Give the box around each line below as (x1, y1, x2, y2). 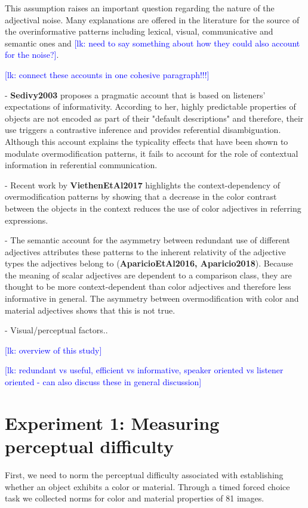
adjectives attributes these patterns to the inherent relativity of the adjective (5, 245, 286, 258)
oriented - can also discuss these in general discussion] (5, 376, 202, 388)
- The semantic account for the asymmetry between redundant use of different (5, 234, 290, 246)
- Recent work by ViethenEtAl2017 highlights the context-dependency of (5, 178, 281, 191)
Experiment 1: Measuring (5, 410, 220, 435)
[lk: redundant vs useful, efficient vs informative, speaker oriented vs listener (5, 364, 284, 376)
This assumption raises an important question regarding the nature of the (5, 2, 275, 14)
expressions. (5, 213, 48, 226)
